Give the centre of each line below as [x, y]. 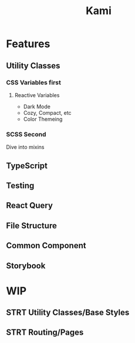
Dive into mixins [25, 147]
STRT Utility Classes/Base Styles [68, 313]
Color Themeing [43, 119]
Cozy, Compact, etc [47, 112]
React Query [29, 206]
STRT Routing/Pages [45, 333]
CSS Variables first [34, 82]
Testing [20, 186]
